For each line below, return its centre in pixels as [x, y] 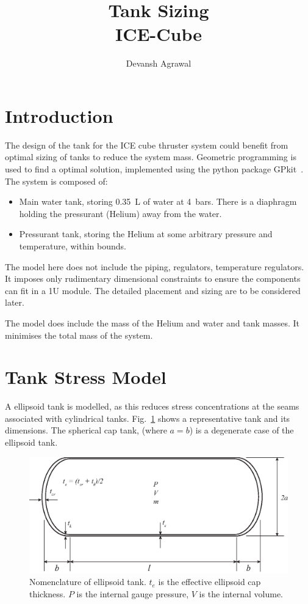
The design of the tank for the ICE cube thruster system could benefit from [147, 145]
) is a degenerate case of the [242, 430]
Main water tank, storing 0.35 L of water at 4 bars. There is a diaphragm [158, 201]
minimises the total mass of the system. [79, 335]
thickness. [48, 593]
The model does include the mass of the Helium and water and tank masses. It [152, 322]
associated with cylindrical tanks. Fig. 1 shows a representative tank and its [148, 418]
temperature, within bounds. [73, 246]
